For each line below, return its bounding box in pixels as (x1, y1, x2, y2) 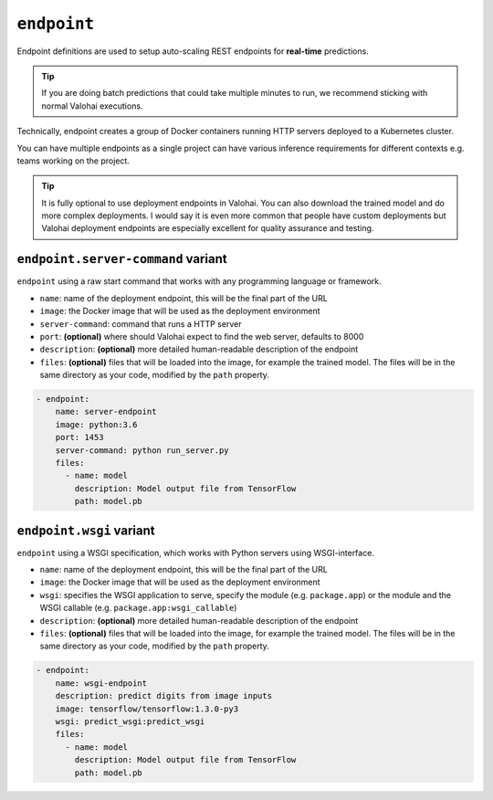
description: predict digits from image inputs (55, 690, 273, 701)
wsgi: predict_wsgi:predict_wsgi (55, 716, 205, 726)
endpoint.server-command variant (16, 251, 227, 267)
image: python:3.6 (55, 419, 138, 429)
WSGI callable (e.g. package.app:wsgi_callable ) (39, 603, 237, 614)
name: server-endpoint (55, 406, 157, 417)
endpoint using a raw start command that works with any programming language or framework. (16, 276, 382, 287)
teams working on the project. (16, 155, 130, 166)
